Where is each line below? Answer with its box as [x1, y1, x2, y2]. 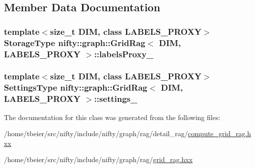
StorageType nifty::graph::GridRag [4, 36, 145, 48]
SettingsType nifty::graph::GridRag [4, 81, 147, 94]
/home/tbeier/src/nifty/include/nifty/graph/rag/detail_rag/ [4, 128, 188, 139]
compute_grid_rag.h [188, 128, 251, 139]
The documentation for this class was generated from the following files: [4, 112, 221, 122]
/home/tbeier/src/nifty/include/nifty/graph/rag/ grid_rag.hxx [4, 154, 193, 165]
